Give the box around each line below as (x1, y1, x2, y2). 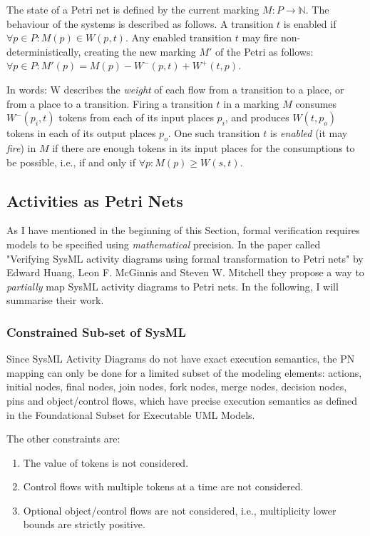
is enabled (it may (270, 126, 348, 141)
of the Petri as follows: (215, 44, 314, 59)
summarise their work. (6, 293, 104, 308)
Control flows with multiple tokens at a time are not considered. (23, 479, 304, 494)
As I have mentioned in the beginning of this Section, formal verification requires (6, 223, 360, 238)
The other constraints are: (6, 431, 120, 446)
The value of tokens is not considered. (23, 455, 189, 470)
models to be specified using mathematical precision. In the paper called (6, 236, 321, 251)
